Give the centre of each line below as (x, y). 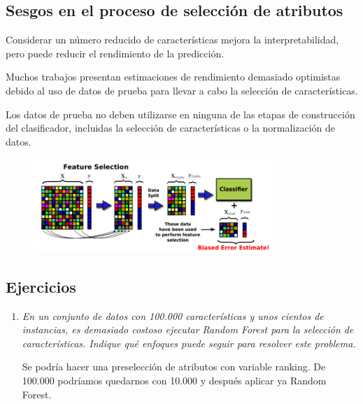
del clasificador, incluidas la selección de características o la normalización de (171, 128)
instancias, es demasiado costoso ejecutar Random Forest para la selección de (188, 329)
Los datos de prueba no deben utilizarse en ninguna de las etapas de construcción (180, 114)
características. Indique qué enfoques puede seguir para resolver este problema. (189, 343)
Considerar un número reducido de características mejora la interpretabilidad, (172, 40)
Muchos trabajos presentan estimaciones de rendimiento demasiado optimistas (173, 77)
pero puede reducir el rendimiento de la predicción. (115, 53)
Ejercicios (41, 286)
